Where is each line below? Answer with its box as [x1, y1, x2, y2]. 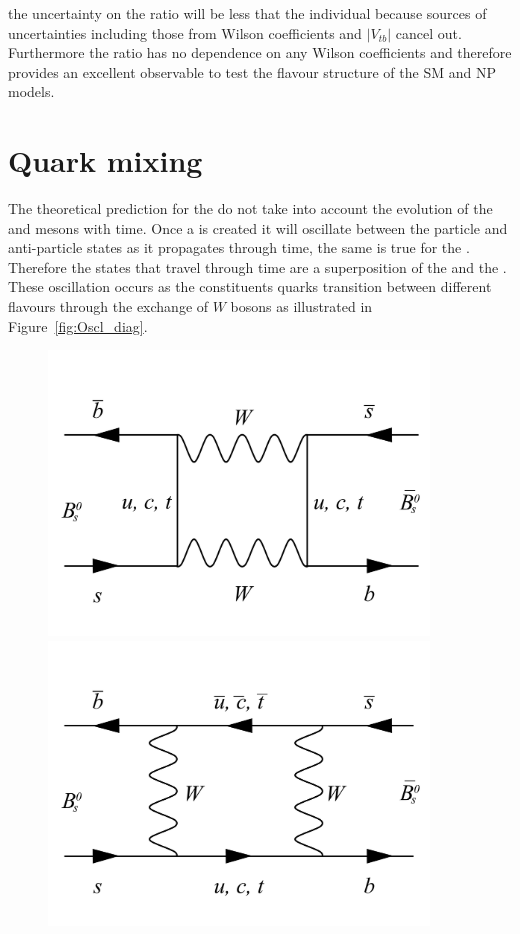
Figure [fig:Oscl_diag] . [8, 315, 148, 336]
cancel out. [395, 22, 462, 43]
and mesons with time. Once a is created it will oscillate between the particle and [8, 217, 508, 238]
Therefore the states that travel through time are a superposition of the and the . [8, 256, 507, 277]
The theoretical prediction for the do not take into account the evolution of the [8, 198, 493, 219]
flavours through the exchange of [8, 296, 209, 317]
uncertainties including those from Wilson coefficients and [8, 22, 362, 43]
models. [8, 81, 55, 102]
